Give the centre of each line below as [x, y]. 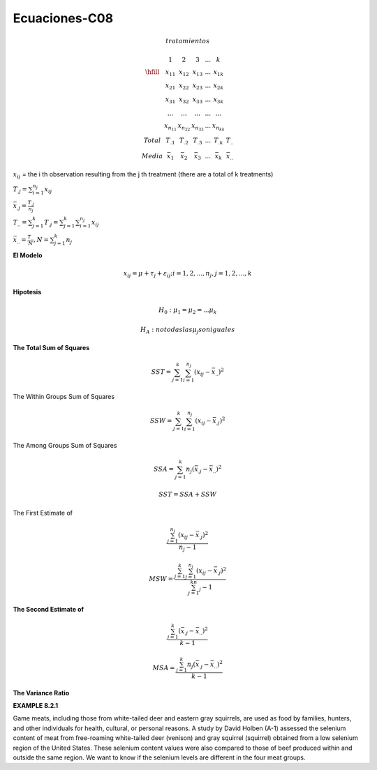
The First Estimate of [43, 513]
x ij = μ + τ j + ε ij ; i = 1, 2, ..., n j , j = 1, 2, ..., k [188, 274]
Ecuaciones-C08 [63, 18]
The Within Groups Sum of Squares [64, 397]
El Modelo [28, 255]
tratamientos [187, 41]
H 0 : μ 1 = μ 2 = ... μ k [187, 311]
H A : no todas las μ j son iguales [187, 330]
